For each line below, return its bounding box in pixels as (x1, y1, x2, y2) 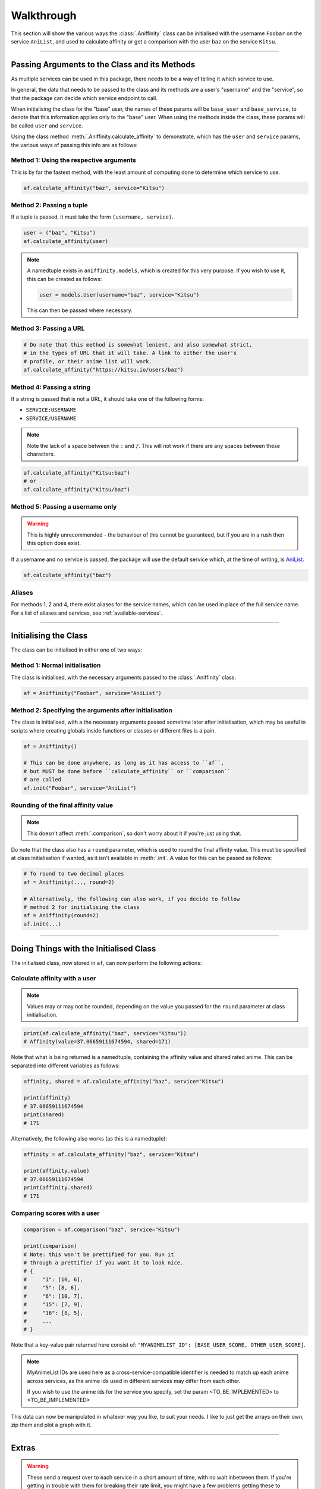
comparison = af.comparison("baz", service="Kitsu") (23, 1226, 181, 1233)
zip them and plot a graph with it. (11, 1421, 92, 1429)
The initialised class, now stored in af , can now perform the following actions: (11, 960, 202, 967)
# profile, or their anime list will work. (23, 358, 153, 365)
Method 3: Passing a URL (11, 325, 85, 333)
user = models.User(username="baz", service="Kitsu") (39, 291, 200, 298)
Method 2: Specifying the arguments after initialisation (11, 706, 172, 714)
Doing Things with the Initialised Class (11, 944, 156, 954)
